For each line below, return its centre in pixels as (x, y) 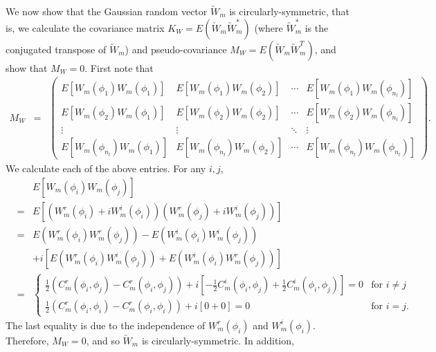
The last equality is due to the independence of (106, 325)
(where (269, 27)
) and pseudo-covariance (176, 49)
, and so (103, 340)
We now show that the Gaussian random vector (107, 11)
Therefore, (27, 340)
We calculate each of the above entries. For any (106, 168)
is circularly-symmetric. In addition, (218, 340)
